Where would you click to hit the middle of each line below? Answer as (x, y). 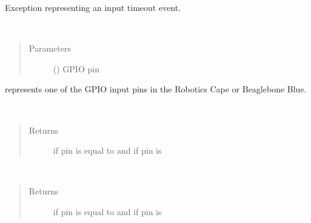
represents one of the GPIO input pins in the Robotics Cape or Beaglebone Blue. (156, 89)
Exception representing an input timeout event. (93, 7)
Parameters (50, 48)
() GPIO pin (76, 68)
